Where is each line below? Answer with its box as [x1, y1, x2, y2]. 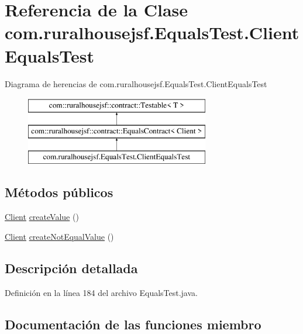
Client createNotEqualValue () [5, 230, 114, 242]
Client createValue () [5, 211, 79, 223]
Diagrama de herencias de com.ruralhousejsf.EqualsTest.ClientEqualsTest [5, 77, 267, 89]
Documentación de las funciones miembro [5, 315, 261, 333]
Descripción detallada [5, 259, 138, 277]
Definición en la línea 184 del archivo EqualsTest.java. [5, 286, 198, 298]
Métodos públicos [5, 183, 113, 201]
